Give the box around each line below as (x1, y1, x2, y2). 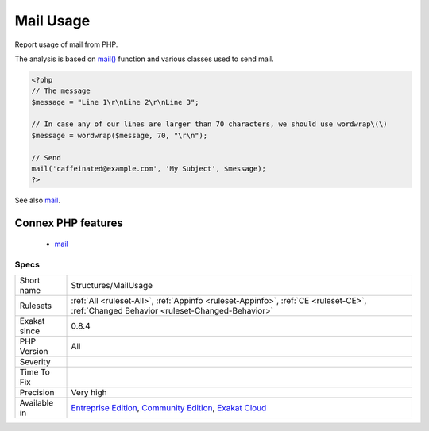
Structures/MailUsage (71, 279, 153, 291)
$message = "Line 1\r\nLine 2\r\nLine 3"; (31, 98, 199, 106)
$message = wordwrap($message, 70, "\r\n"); (31, 131, 208, 140)
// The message (31, 87, 91, 95)
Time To (19, 366, 51, 377)
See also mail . (14, 195, 61, 206)
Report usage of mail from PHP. (14, 40, 118, 49)
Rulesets (19, 300, 52, 311)
